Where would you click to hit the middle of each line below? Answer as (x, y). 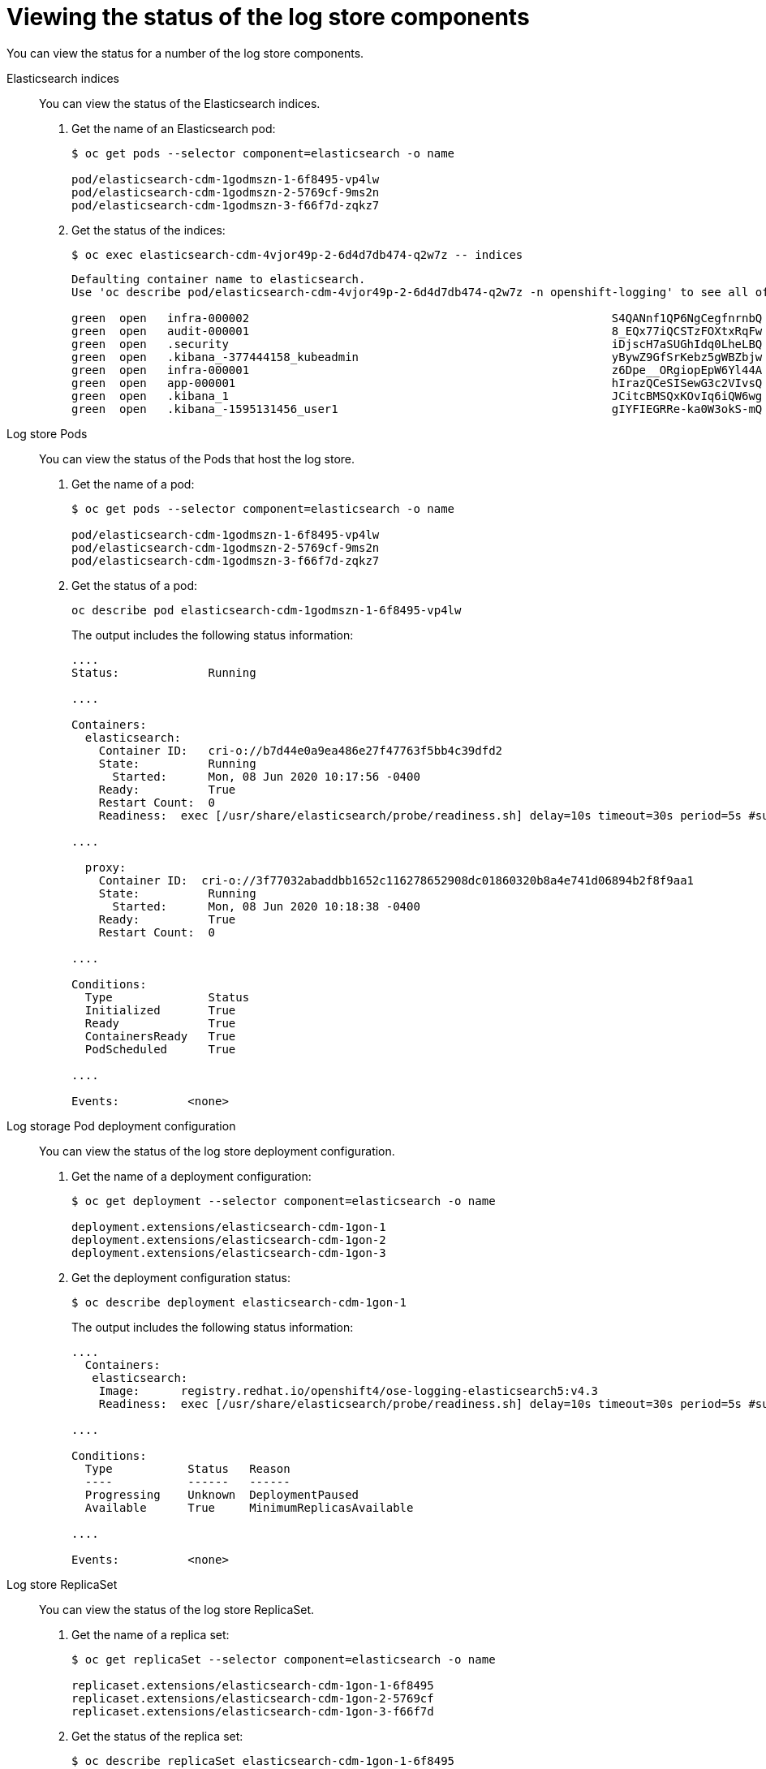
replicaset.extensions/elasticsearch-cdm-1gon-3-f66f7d (253, 1711)
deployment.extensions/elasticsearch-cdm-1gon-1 (229, 1227)
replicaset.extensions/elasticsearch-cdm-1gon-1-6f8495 (253, 1685)
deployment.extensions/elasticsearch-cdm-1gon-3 (229, 1253)
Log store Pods (47, 433)
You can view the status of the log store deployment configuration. (217, 1151)
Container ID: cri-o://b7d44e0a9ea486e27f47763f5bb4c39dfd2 (301, 750)
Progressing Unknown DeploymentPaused (222, 1494)
